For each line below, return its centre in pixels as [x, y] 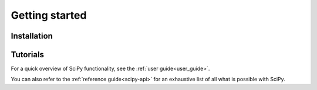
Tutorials [27, 55]
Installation [32, 36]
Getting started [49, 15]
